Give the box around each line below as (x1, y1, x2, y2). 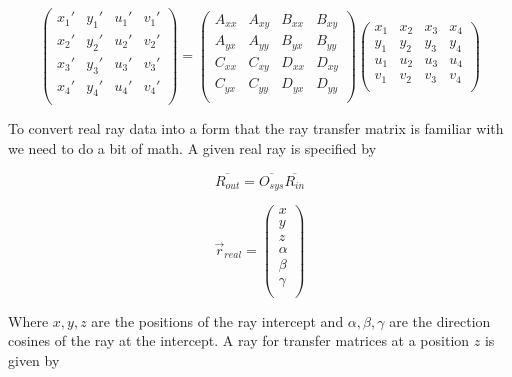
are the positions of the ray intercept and (91, 310, 344, 331)
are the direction (389, 310, 491, 331)
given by (8, 349, 60, 370)
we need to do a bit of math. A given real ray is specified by (8, 138, 377, 158)
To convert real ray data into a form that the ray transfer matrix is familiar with (8, 118, 504, 139)
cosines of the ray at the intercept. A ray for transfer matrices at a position (8, 330, 470, 351)
